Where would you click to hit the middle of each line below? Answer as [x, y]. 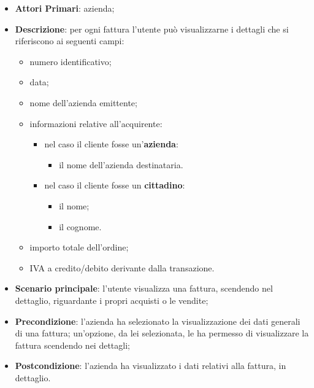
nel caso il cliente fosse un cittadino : [115, 185]
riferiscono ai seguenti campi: [70, 41]
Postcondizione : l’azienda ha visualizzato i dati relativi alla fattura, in [151, 366]
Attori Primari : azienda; [65, 8]
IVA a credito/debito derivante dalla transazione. [122, 267]
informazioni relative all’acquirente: [96, 123]
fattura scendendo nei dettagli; [72, 345]
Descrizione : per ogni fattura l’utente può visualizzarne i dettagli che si [152, 29]
